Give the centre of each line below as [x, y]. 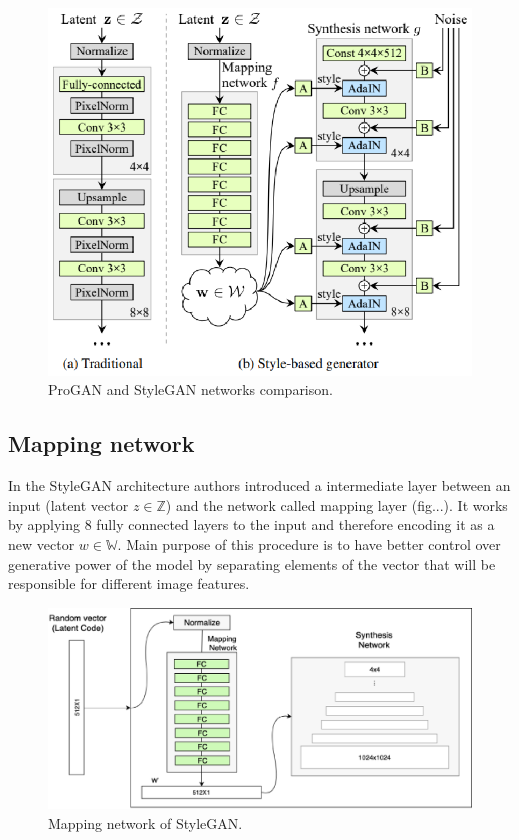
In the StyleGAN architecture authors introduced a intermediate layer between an [259, 485]
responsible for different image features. [129, 583]
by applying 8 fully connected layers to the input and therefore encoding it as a [251, 524]
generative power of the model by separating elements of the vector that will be [252, 563]
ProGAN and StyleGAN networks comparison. [190, 389]
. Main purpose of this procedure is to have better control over [309, 543]
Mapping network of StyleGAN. [145, 822]
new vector [41, 543]
